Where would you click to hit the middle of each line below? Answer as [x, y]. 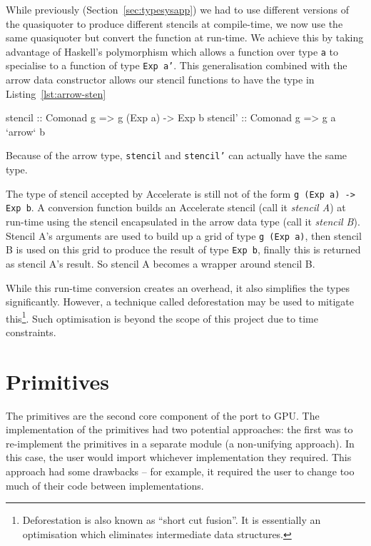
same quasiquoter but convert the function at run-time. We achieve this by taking [185, 37]
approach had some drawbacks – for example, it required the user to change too [180, 471]
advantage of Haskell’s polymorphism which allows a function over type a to [172, 51]
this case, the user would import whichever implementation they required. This [179, 457]
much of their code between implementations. [105, 485]
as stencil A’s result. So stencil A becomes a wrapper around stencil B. [161, 263]
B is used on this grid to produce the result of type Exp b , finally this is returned [183, 249]
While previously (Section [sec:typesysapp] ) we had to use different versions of [177, 9]
